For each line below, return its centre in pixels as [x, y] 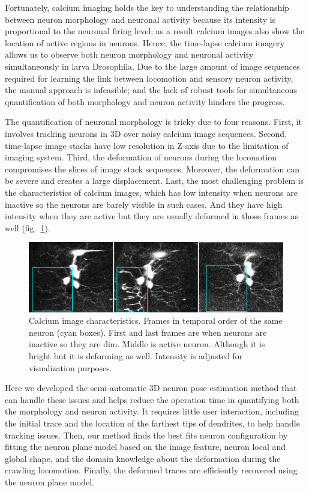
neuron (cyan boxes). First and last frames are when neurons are [148, 332]
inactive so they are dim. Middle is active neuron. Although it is [147, 344]
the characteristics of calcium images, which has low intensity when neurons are [151, 192]
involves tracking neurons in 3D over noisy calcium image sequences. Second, [146, 133]
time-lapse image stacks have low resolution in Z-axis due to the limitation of [147, 145]
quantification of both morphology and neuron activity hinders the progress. [145, 101]
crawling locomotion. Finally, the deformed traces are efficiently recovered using [151, 470]
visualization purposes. [70, 367]
